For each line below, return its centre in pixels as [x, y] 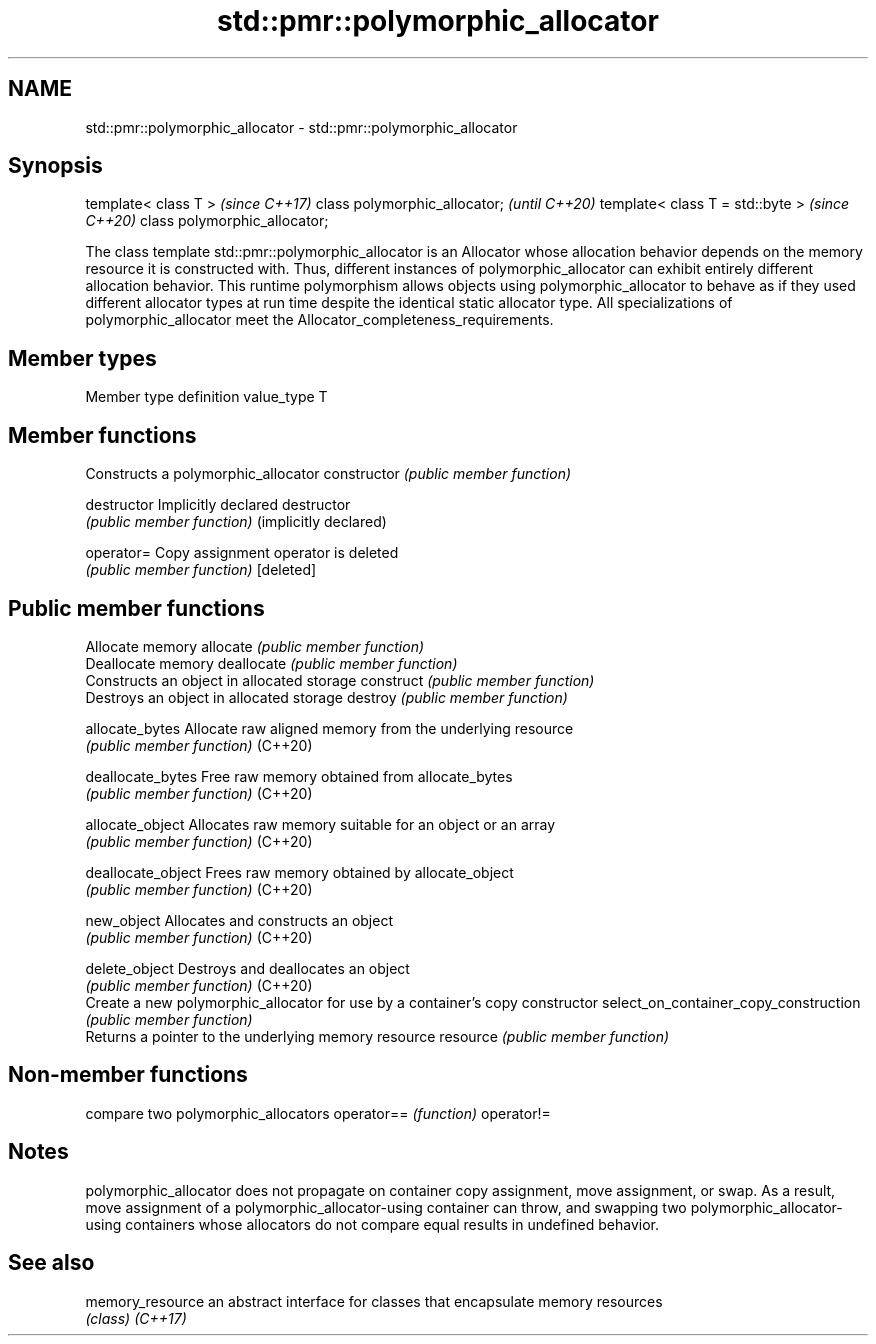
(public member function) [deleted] [201, 570]
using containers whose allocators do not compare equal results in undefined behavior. [372, 1224]
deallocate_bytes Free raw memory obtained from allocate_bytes [299, 776]
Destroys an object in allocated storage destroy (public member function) [326, 697]
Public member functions [136, 608]
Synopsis [55, 166]
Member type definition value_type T [206, 397]
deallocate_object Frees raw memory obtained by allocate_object [299, 872]
